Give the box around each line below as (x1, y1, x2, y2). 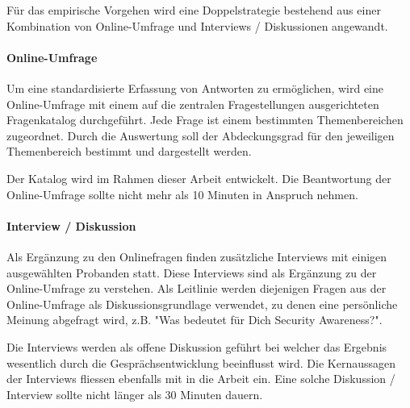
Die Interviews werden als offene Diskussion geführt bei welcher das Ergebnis (6, 338, 387, 355)
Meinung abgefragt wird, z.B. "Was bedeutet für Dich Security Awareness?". (6, 311, 383, 328)
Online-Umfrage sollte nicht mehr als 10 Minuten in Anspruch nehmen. (6, 185, 358, 202)
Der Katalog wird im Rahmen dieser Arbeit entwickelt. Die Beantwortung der (6, 169, 391, 186)
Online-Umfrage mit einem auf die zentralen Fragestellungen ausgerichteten (6, 95, 379, 112)
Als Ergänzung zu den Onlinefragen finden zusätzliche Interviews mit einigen (6, 248, 387, 264)
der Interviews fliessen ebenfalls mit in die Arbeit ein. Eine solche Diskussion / (6, 370, 395, 387)
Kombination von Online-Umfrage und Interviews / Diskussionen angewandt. (6, 17, 388, 34)
